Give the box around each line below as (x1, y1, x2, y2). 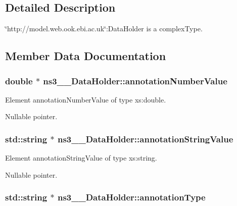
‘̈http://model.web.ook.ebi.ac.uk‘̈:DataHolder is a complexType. (5, 23, 203, 34)
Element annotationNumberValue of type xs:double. (5, 94, 166, 105)
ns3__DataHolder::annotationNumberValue (43, 74, 227, 87)
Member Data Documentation (5, 48, 166, 64)
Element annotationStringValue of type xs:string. (5, 152, 157, 163)
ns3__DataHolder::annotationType (57, 191, 206, 203)
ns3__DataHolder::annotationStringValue (57, 132, 233, 145)
